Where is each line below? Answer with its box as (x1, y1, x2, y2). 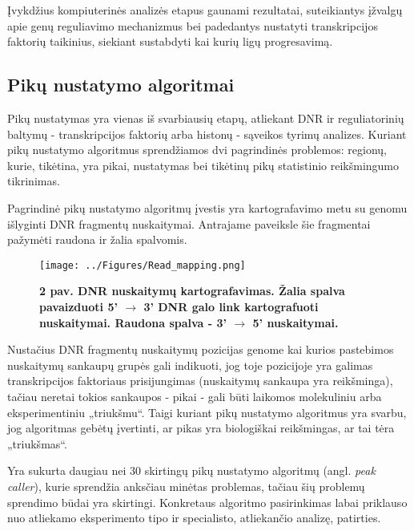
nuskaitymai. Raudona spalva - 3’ (39, 314, 227, 330)
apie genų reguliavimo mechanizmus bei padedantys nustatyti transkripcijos (7, 17, 378, 34)
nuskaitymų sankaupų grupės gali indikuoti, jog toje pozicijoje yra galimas (7, 356, 373, 373)
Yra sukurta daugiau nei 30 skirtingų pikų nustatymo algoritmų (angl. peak (7, 462, 376, 479)
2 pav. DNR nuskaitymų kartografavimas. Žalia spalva (39, 282, 345, 299)
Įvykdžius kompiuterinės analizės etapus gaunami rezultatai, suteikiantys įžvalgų (7, 2, 403, 18)
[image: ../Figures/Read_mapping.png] (39, 259, 246, 271)
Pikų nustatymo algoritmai (7, 72, 235, 97)
